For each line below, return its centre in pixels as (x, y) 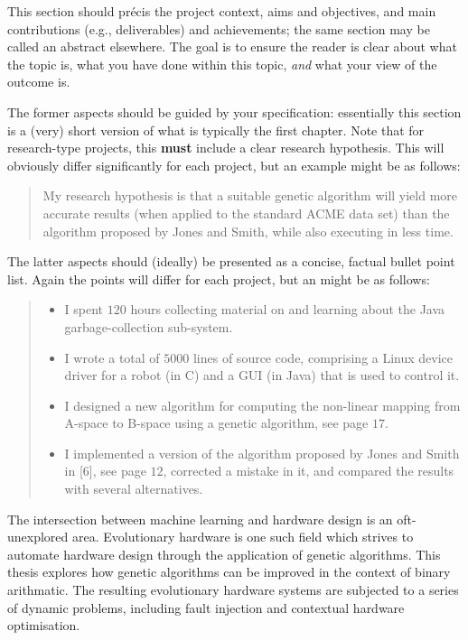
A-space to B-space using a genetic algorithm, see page (216, 423)
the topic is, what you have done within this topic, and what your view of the (222, 64)
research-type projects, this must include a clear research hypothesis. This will (226, 148)
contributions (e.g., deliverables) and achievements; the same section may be (219, 28)
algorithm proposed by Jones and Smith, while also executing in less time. (248, 231)
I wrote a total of (112, 357)
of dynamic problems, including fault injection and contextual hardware (206, 607)
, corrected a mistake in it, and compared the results (309, 471)
